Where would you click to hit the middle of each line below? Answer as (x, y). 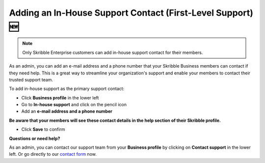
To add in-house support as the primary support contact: (67, 89)
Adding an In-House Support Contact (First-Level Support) (131, 13)
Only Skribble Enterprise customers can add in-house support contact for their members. (113, 52)
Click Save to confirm (43, 129)
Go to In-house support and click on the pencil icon (74, 105)
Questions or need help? (35, 138)
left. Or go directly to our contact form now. (53, 154)
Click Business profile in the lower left (60, 97)
